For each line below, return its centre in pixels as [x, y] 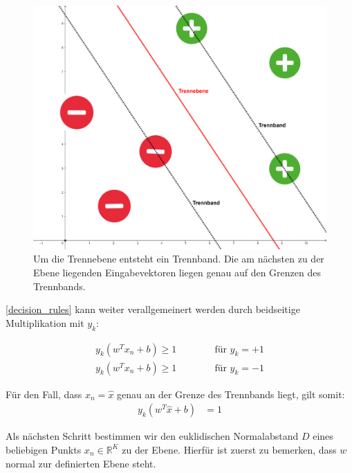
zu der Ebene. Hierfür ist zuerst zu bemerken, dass [229, 449]
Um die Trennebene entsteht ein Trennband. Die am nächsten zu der [179, 259]
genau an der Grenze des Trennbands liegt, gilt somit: [231, 394]
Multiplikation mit [45, 322]
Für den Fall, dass [44, 394]
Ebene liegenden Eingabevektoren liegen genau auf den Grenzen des [177, 273]
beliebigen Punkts [44, 449]
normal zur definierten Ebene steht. [81, 463]
